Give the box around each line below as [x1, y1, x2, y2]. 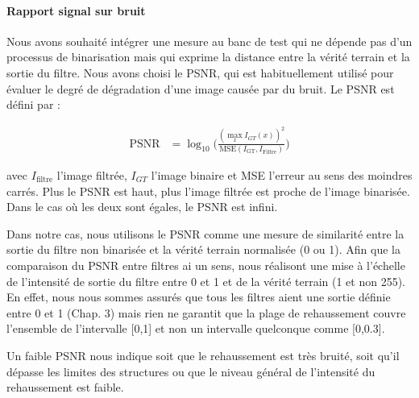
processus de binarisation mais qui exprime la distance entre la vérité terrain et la [6, 48, 410, 65]
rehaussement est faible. [6, 379, 124, 396]
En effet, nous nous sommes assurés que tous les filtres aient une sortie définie [6, 288, 391, 305]
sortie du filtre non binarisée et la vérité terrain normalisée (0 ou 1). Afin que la [6, 241, 400, 258]
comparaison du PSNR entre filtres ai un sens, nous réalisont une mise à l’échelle [6, 256, 405, 273]
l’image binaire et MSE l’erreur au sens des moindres [151, 166, 413, 183]
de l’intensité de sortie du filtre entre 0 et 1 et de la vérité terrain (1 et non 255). [6, 272, 406, 289]
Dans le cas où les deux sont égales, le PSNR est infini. [6, 198, 278, 215]
